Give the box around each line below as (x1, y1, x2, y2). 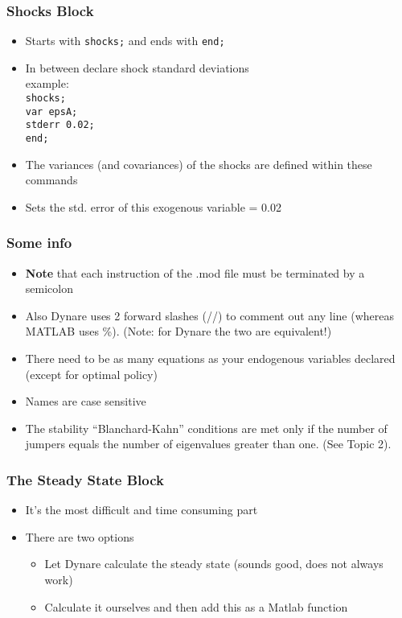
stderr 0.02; (25, 119, 95, 131)
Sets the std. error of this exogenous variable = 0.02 (25, 198, 281, 215)
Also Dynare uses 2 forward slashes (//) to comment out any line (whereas (25, 307, 394, 323)
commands (25, 171, 78, 188)
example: (25, 75, 69, 92)
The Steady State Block (6, 469, 165, 489)
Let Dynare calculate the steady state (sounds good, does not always (44, 555, 384, 572)
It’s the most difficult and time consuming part (25, 501, 258, 518)
